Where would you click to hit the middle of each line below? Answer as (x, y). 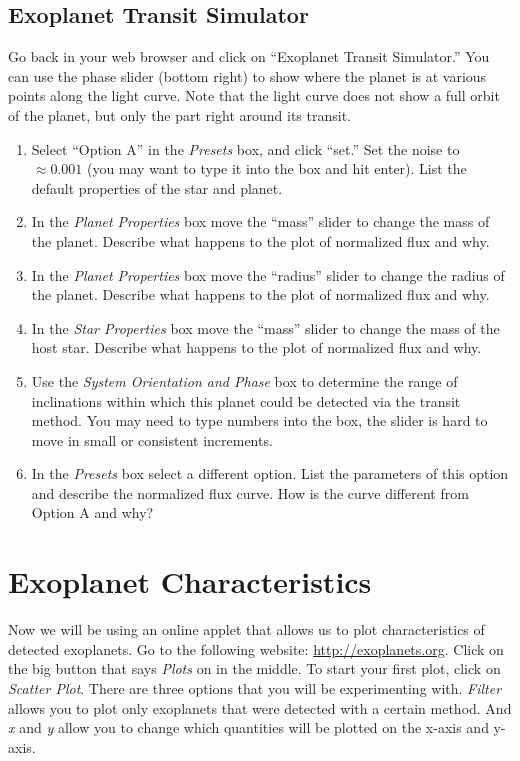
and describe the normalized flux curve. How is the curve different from (250, 492)
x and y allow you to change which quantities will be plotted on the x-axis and (248, 727)
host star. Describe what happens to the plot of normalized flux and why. (256, 347)
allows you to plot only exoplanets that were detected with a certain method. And (260, 707)
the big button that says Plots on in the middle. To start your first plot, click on (254, 668)
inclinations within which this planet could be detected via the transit (246, 400)
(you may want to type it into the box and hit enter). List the (276, 168)
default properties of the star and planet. (157, 187)
